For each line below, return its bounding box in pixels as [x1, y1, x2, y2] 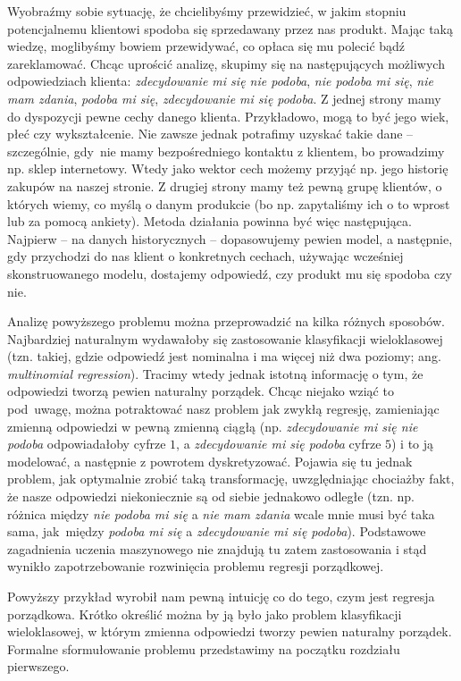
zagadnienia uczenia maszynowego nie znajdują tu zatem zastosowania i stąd [7, 539, 427, 558]
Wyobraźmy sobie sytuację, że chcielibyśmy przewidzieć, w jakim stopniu [7, 2, 407, 20]
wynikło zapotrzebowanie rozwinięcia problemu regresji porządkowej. [7, 557, 384, 576]
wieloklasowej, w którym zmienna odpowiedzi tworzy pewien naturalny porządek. [7, 622, 452, 641]
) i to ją [391, 434, 434, 453]
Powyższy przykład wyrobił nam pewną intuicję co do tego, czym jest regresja [7, 587, 435, 605]
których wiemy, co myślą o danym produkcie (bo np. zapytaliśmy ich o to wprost [7, 194, 450, 213]
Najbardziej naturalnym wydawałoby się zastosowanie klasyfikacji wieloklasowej [7, 329, 443, 348]
